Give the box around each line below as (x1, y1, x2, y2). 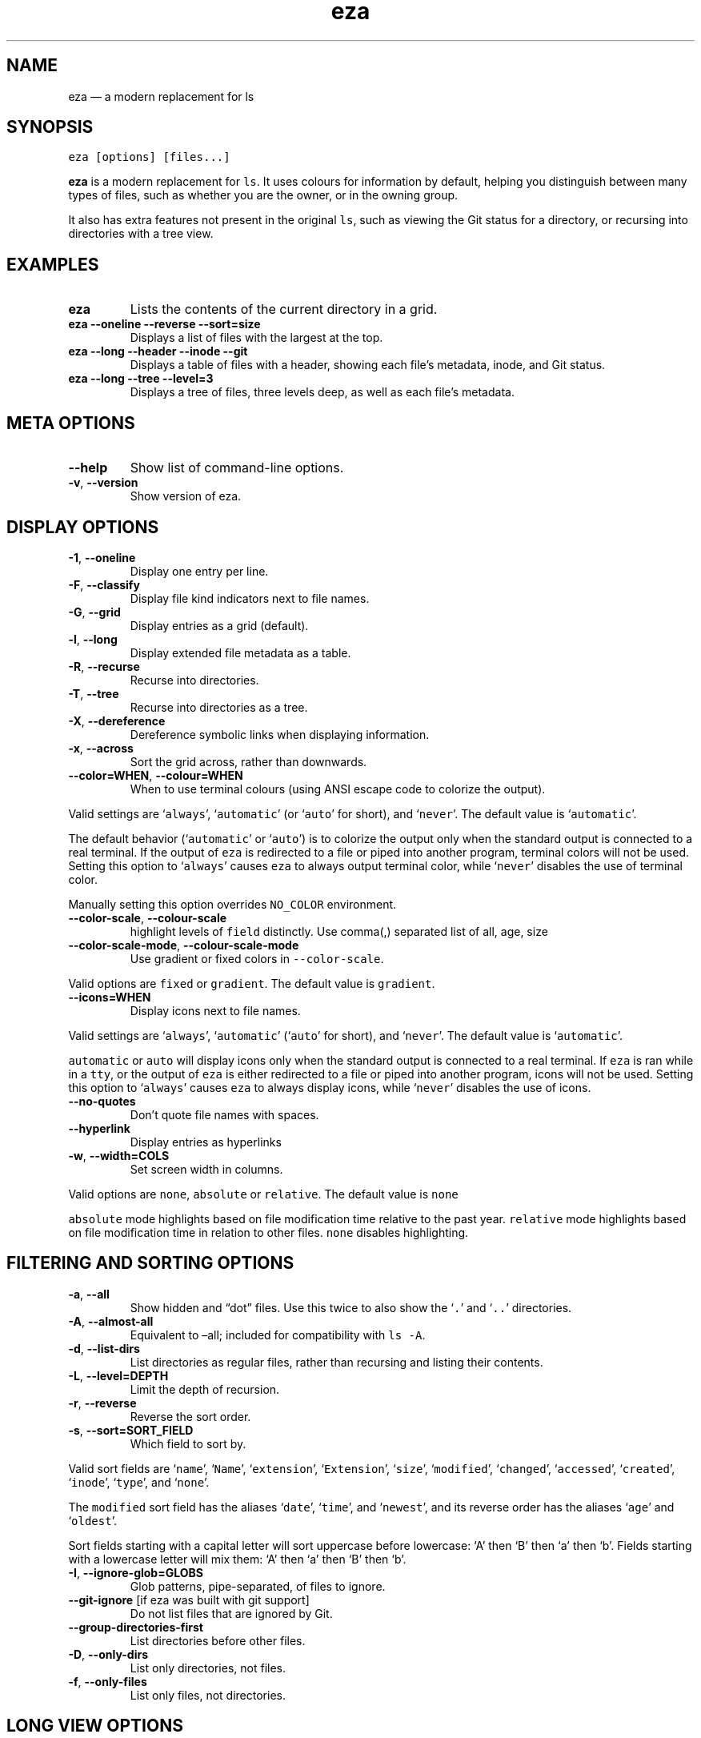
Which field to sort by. (130, 1436, 246, 1451)
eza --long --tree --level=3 (68, 371, 214, 386)
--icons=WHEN (68, 989, 151, 1004)
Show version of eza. (130, 489, 242, 504)
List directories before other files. (130, 1633, 306, 1648)
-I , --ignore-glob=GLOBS (68, 1565, 203, 1579)
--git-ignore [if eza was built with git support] (68, 1592, 310, 1607)
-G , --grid (68, 604, 121, 619)
